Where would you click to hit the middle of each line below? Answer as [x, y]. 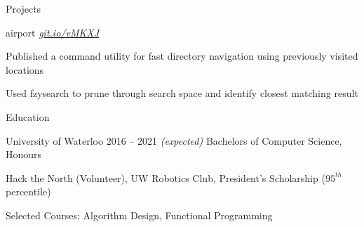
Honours [24, 154]
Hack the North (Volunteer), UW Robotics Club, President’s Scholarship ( [166, 177]
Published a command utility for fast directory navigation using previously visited [182, 56]
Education [28, 116]
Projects [23, 8]
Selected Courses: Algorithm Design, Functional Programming [139, 215]
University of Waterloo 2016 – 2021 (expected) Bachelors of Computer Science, [174, 140]
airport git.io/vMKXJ [52, 32]
